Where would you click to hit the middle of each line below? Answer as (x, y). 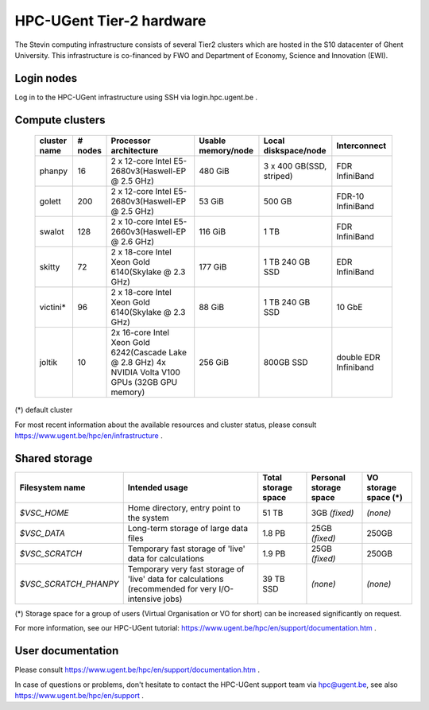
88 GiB (212, 308)
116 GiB (213, 232)
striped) (278, 177)
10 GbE (350, 308)
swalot (52, 232)
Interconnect (361, 145)
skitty (50, 267)
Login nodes (46, 78)
